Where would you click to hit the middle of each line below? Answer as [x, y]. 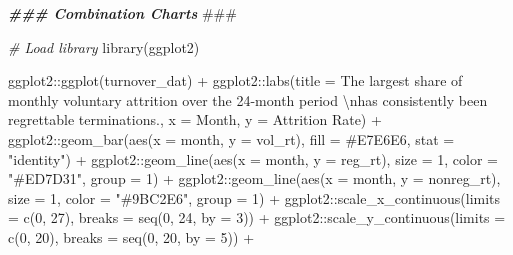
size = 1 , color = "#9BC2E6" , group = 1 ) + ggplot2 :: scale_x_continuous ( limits [254, 197]
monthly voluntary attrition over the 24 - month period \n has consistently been [248, 99]
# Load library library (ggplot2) [104, 46]
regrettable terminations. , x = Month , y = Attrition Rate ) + [195, 119]
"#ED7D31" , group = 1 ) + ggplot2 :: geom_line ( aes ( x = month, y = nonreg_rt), [254, 178]
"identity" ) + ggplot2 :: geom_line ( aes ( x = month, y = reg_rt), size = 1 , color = [253, 158]
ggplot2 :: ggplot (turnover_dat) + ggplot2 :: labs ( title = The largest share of [235, 80]
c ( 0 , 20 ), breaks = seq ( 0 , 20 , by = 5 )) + [131, 236]
